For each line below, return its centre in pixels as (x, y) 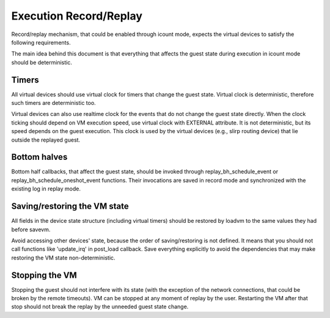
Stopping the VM (44, 275)
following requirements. (41, 42)
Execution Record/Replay (77, 16)
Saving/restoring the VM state (70, 207)
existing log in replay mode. (46, 189)
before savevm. (31, 229)
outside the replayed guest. (46, 140)
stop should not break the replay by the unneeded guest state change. (100, 307)
